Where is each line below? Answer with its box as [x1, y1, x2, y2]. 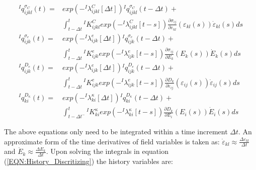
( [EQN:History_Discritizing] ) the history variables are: [4, 156, 173, 166]
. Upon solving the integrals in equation [46, 146, 168, 156]
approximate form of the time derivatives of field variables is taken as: [4, 136, 220, 146]
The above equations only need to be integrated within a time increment [4, 126, 228, 137]
